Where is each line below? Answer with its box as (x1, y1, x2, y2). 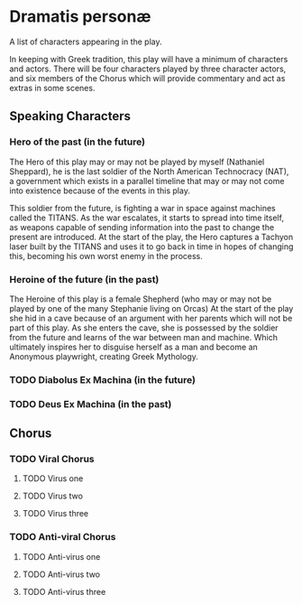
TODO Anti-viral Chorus (9, 531, 116, 544)
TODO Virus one (22, 473, 84, 484)
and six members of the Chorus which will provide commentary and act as (9, 72, 286, 83)
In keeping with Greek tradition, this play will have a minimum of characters (9, 53, 288, 64)
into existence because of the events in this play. (9, 185, 191, 196)
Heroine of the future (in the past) (9, 273, 160, 285)
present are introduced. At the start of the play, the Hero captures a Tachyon (9, 231, 294, 242)
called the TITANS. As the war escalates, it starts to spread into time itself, (9, 212, 284, 223)
